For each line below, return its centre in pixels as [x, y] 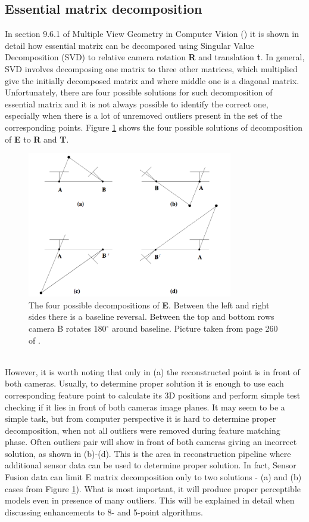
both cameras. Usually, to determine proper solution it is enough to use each [144, 383]
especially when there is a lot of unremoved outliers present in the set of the [143, 115]
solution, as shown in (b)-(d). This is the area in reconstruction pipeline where [148, 453]
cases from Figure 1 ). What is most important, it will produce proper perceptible [153, 488]
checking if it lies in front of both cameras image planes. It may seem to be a [145, 407]
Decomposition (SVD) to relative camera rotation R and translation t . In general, [155, 57]
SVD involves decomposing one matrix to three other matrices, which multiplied [151, 68]
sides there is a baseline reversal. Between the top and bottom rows [152, 316]
